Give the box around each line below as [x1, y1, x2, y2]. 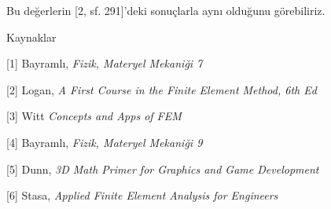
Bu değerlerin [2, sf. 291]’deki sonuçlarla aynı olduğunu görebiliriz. [6, 2, 325, 18]
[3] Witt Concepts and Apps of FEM [6, 108, 182, 124]
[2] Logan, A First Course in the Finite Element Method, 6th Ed [6, 81, 317, 97]
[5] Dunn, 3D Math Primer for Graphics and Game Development [6, 160, 319, 177]
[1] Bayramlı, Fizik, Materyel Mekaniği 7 [6, 55, 203, 71]
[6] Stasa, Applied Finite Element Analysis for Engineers [6, 187, 278, 203]
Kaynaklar [6, 28, 57, 45]
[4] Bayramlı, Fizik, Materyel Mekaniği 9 [6, 134, 203, 150]
